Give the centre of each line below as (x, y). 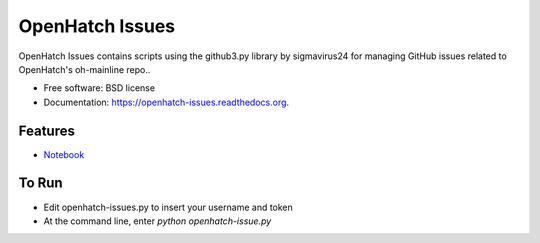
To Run (41, 183)
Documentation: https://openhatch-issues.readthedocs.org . (166, 102)
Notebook (64, 154)
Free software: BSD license (99, 88)
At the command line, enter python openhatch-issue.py (157, 221)
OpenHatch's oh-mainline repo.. (84, 69)
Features (46, 130)
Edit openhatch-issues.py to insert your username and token (168, 207)
